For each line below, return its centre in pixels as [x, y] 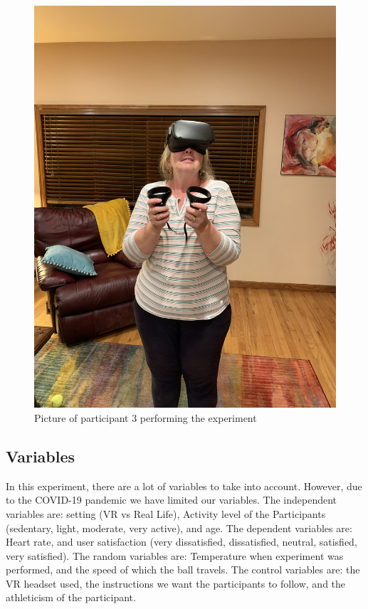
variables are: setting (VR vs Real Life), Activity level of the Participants [166, 513]
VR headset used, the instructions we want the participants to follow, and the [176, 583]
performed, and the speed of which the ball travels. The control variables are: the [183, 570]
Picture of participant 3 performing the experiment [146, 417]
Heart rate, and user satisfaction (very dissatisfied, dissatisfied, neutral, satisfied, [182, 542]
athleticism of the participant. [71, 597]
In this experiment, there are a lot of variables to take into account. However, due [184, 486]
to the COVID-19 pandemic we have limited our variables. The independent [172, 500]
